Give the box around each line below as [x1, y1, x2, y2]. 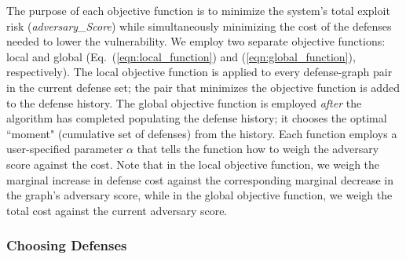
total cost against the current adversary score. [6, 202, 228, 218]
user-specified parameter [6, 140, 123, 157]
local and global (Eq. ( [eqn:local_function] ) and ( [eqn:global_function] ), [6, 48, 356, 64]
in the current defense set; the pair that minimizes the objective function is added [6, 78, 400, 95]
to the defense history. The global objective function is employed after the [6, 94, 362, 111]
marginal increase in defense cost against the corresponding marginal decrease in [6, 171, 394, 188]
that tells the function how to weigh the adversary [137, 140, 379, 157]
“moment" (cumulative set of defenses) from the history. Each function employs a [6, 125, 397, 141]
